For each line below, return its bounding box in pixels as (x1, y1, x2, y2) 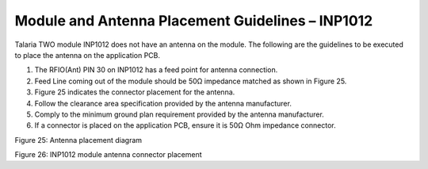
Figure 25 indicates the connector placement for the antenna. (34, 87, 235, 97)
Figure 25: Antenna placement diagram (14, 135, 143, 144)
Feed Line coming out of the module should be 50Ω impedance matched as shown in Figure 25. (34, 76, 347, 86)
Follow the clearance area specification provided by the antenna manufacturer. (34, 98, 292, 108)
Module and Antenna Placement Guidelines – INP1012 (14, 12, 373, 29)
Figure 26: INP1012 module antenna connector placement (14, 150, 202, 159)
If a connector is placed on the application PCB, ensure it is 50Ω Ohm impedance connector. (34, 121, 336, 130)
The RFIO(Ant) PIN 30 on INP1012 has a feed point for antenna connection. (34, 65, 278, 75)
